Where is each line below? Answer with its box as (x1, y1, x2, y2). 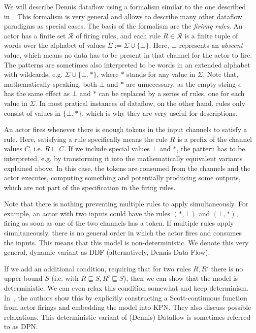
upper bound (4, 273, 43, 283)
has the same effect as (4, 88, 70, 99)
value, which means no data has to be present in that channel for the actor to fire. (4, 49, 252, 60)
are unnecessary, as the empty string (126, 78, 236, 89)
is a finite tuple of (184, 30, 238, 40)
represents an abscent (179, 40, 243, 50)
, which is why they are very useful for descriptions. (82, 107, 237, 118)
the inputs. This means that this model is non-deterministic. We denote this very (4, 237, 249, 247)
